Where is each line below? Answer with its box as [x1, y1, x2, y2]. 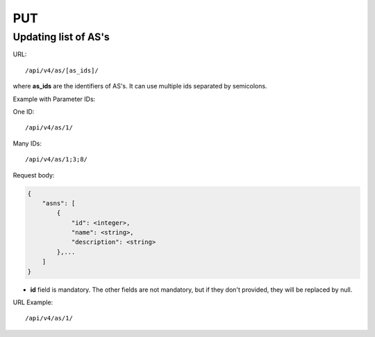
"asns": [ [42, 199, 76, 207]
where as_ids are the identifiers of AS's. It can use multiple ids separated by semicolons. [12, 82, 267, 91]
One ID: [12, 107, 35, 116]
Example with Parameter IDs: [12, 95, 96, 103]
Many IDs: [12, 139, 42, 148]
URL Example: [12, 298, 53, 306]
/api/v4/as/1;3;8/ [25, 155, 88, 164]
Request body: [12, 171, 55, 179]
